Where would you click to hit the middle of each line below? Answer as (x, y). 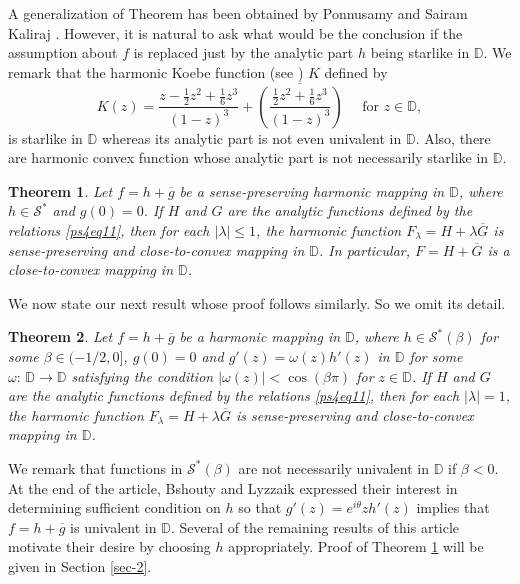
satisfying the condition (142, 375)
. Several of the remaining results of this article (315, 526)
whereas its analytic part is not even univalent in (251, 137)
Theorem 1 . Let (60, 190)
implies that (453, 507)
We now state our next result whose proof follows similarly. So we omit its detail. (257, 302)
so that (260, 507)
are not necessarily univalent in (333, 467)
